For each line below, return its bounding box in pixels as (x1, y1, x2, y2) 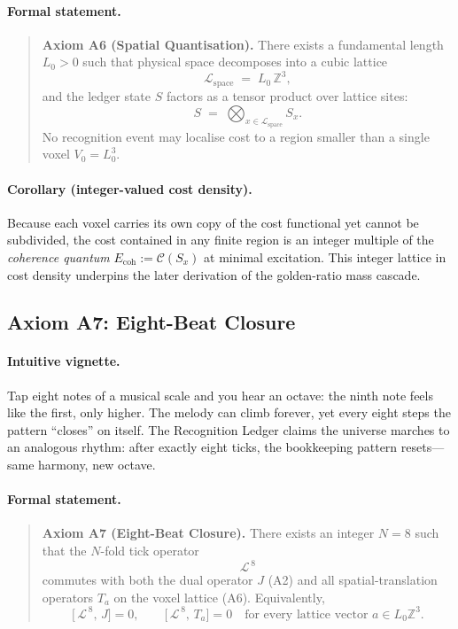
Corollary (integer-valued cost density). (7, 179, 252, 198)
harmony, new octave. (38, 455, 156, 474)
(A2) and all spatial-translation (268, 571, 438, 589)
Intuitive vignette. (7, 352, 120, 370)
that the (42, 541, 87, 560)
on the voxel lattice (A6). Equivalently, (113, 587, 325, 606)
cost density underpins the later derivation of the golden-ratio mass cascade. (7, 265, 421, 283)
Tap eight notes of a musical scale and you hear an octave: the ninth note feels (7, 385, 433, 404)
